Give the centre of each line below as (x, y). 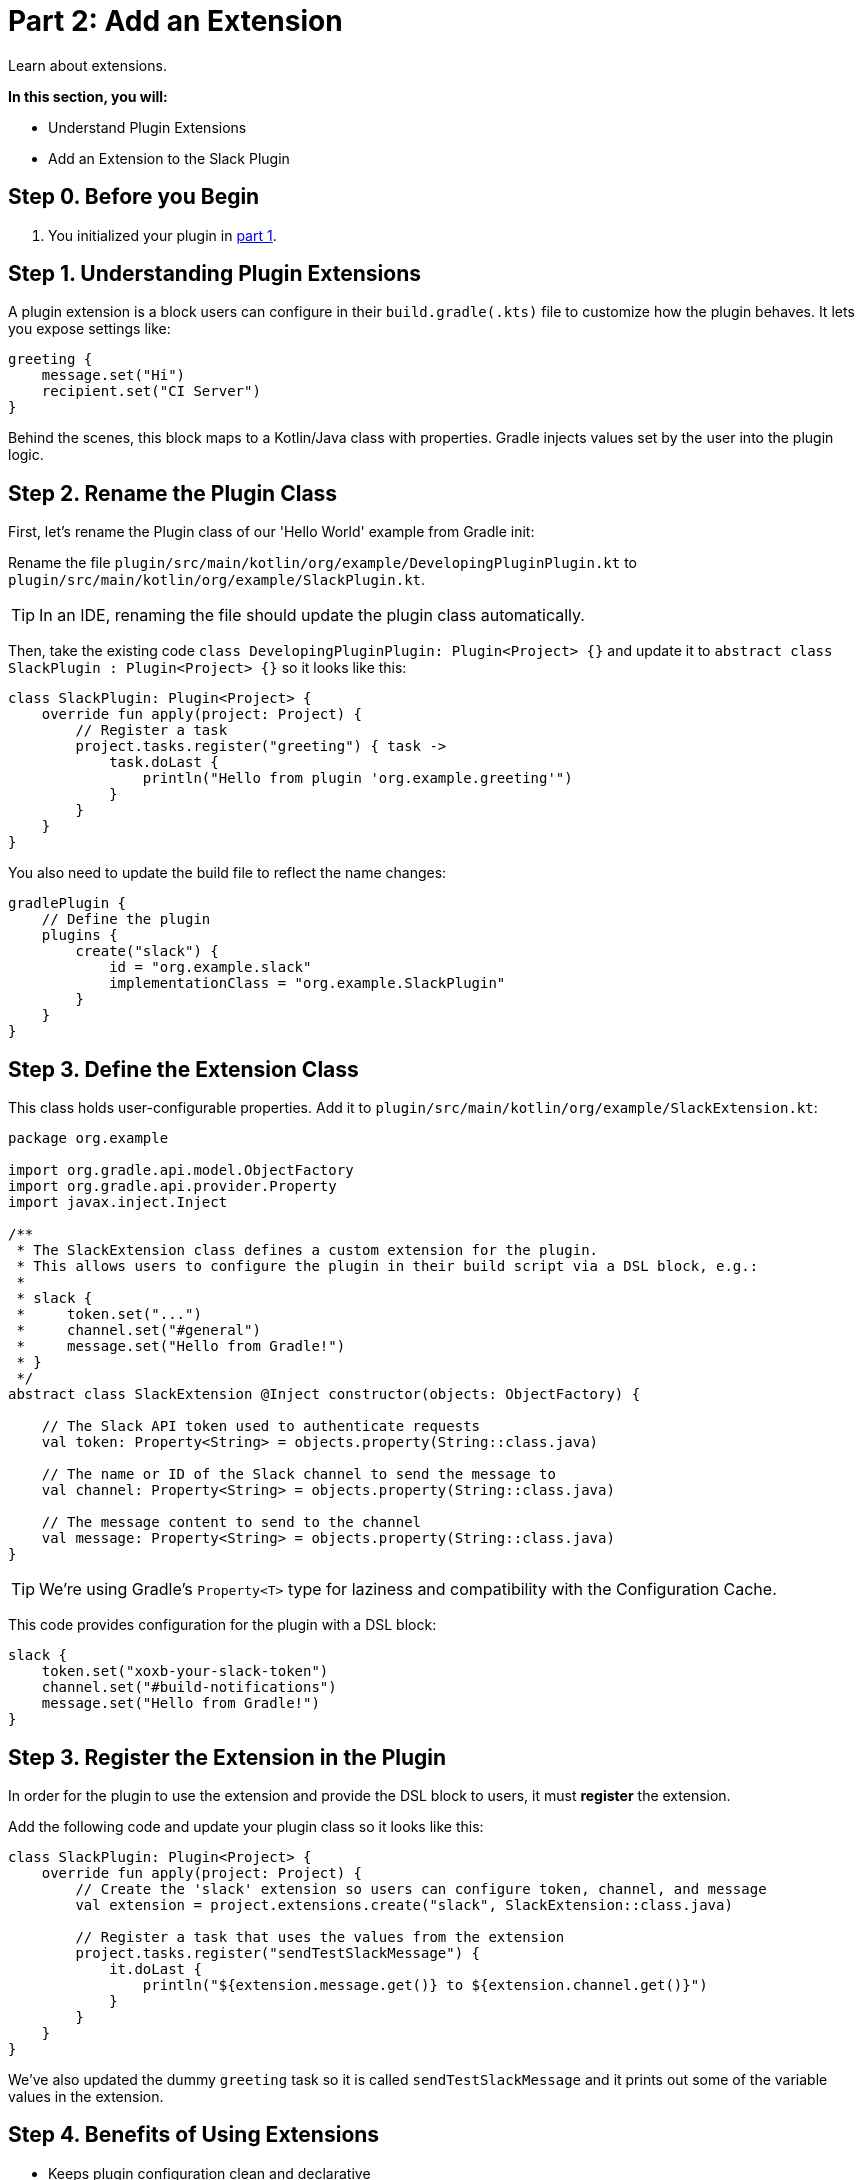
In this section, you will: (88, 96)
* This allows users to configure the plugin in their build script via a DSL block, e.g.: (387, 1266)
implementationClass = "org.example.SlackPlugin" (307, 983)
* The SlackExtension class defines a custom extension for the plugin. (307, 1250)
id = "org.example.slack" (210, 967)
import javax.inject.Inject (118, 1202)
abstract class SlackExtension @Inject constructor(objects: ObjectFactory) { (324, 1394)
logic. (26, 455)
